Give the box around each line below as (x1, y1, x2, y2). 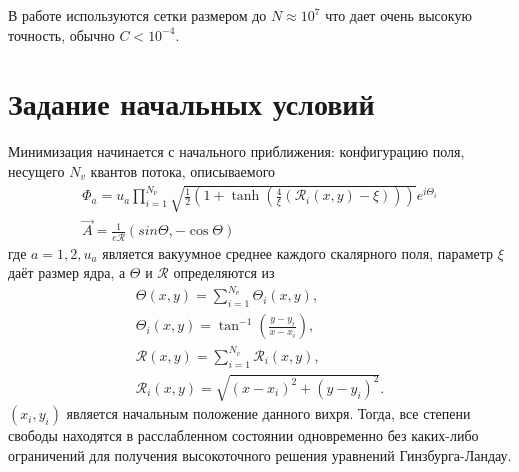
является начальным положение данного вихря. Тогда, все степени (66, 403, 471, 424)
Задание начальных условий (8, 83, 375, 124)
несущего (8, 160, 65, 181)
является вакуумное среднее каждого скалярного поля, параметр (102, 242, 494, 263)
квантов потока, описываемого (90, 160, 276, 181)
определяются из (173, 262, 275, 283)
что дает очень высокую (325, 5, 472, 25)
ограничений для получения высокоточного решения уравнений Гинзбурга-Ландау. (8, 444, 512, 465)
